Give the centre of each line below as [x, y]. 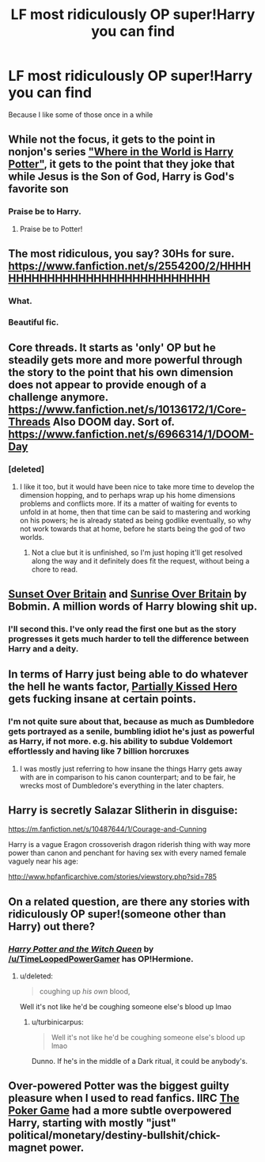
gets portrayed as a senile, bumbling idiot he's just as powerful [131, 731]
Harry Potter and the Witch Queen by [81, 949]
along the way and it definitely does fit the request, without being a [140, 560]
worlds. [32, 537]
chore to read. [54, 569]
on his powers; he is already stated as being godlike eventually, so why [135, 520]
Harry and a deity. [44, 648]
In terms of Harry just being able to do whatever [128, 674]
